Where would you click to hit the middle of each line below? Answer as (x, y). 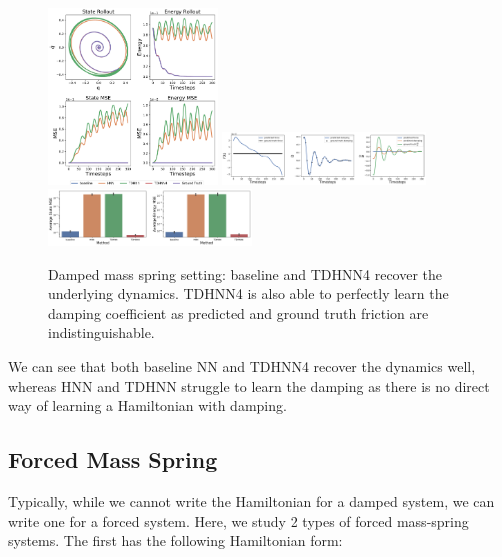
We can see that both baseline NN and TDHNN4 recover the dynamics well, (242, 366)
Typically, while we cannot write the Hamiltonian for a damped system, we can (251, 501)
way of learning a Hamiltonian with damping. (147, 405)
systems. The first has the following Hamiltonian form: (175, 540)
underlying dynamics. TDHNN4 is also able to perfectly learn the (248, 293)
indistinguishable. (101, 332)
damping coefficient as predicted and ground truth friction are (238, 312)
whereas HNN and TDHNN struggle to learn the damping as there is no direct (249, 385)
